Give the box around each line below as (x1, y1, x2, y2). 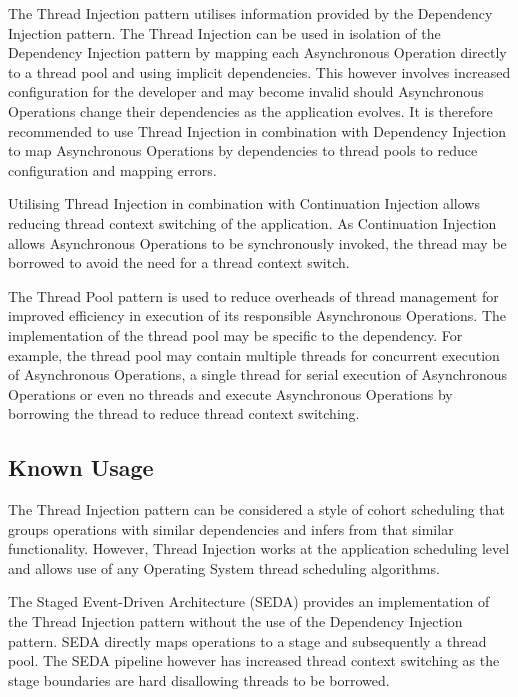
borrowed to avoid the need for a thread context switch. (8, 252, 350, 273)
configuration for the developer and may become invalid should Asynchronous (8, 81, 484, 102)
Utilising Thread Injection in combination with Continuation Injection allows (8, 193, 480, 214)
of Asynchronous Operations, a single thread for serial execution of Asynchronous (8, 364, 507, 385)
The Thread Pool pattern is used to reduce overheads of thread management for (8, 285, 499, 306)
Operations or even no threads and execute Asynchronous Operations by (8, 383, 453, 404)
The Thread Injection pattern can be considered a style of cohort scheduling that (8, 499, 506, 520)
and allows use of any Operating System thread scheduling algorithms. (8, 557, 440, 578)
